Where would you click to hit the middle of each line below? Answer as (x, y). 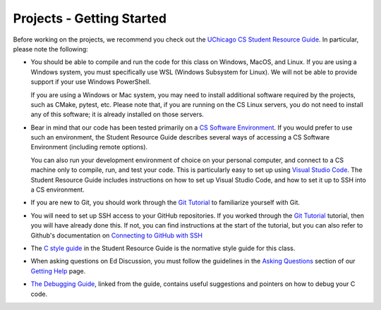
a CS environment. (58, 190)
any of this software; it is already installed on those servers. (117, 114)
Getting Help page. (58, 271)
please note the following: (50, 49)
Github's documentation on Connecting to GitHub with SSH (116, 235)
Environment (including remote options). (89, 147)
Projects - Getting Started (90, 18)
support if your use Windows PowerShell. (91, 82)
